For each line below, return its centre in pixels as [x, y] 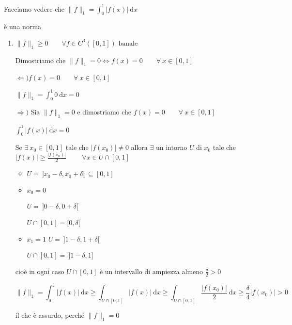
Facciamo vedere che [34, 8]
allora [139, 147]
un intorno [171, 147]
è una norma [23, 26]
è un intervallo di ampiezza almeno [151, 271]
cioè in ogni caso [40, 271]
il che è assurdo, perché [50, 315]
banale [128, 43]
